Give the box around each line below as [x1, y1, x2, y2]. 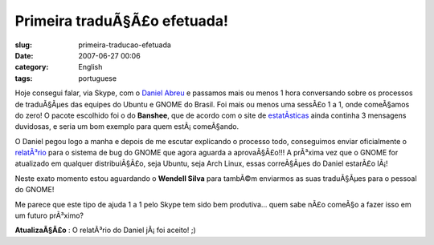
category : [14, 62, 49, 72]
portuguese [78, 73, 117, 83]
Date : [14, 50, 34, 60]
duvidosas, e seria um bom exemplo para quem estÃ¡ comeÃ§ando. [14, 122, 240, 131]
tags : [14, 73, 33, 83]
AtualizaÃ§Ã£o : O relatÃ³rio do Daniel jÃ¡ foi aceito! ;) [14, 225, 196, 235]
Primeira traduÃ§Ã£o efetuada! [14, 12, 229, 30]
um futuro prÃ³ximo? [14, 211, 84, 220]
